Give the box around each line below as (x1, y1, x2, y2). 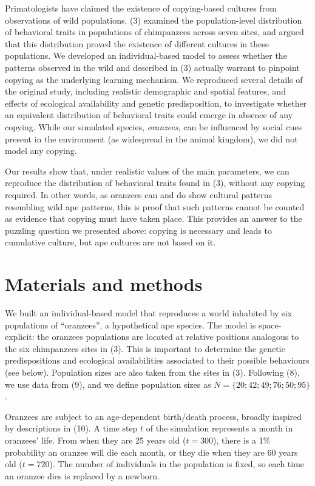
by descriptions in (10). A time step (5, 422, 138, 434)
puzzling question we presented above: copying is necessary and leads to (5, 224, 272, 236)
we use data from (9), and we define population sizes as (5, 378, 211, 390)
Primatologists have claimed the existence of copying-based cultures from (5, 2, 277, 14)
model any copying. (5, 144, 77, 157)
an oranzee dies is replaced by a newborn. (5, 469, 160, 482)
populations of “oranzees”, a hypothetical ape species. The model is (5, 318, 256, 331)
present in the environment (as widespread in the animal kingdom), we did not (5, 132, 298, 145)
